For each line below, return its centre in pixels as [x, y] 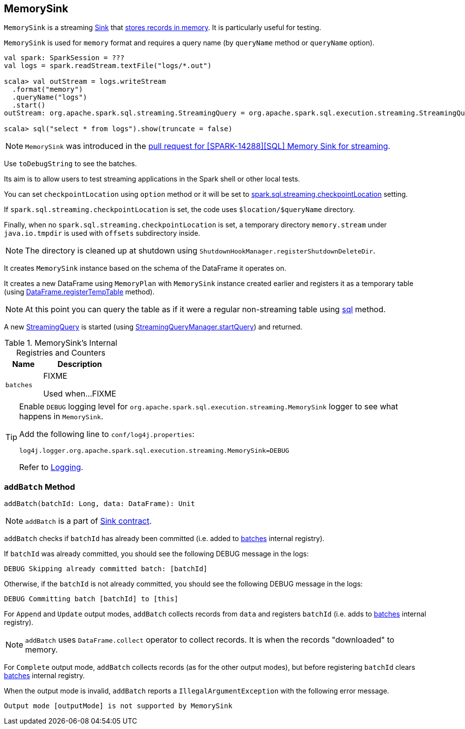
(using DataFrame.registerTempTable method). [79, 292]
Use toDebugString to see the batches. [70, 164]
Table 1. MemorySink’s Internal [61, 343]
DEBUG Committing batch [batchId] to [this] [91, 599]
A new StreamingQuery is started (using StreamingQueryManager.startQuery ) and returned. [153, 327]
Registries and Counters [61, 353]
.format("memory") [48, 90]
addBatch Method [40, 487]
